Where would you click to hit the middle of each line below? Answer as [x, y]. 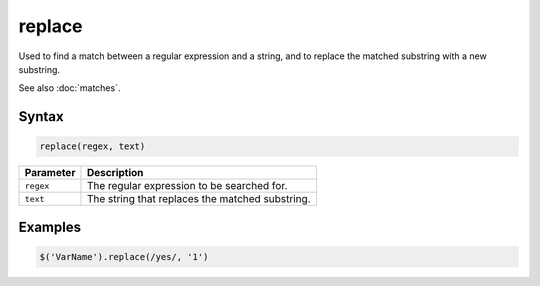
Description [115, 173]
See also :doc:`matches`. [69, 88]
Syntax [41, 116]
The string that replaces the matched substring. [198, 199]
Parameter [50, 173]
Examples [50, 226]
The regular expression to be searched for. [187, 186]
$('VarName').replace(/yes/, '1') [124, 256]
